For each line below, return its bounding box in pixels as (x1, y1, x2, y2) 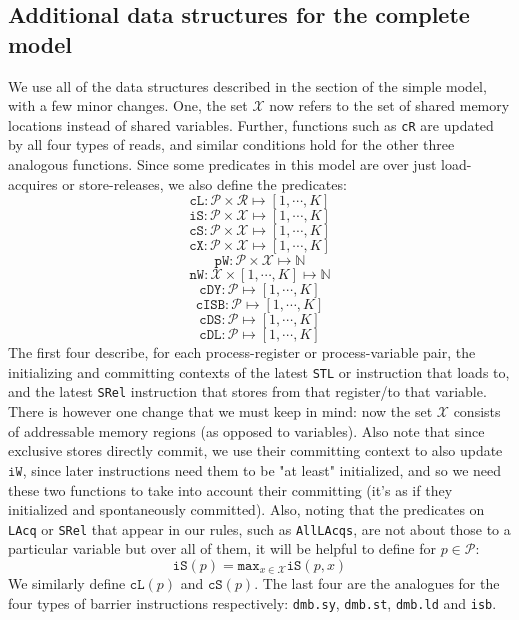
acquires (8, 173, 58, 194)
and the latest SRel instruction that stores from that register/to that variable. (8, 381, 487, 402)
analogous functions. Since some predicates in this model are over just (8, 154, 437, 175)
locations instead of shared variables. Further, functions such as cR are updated (8, 114, 494, 135)
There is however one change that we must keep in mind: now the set (8, 401, 433, 422)
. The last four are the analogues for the (254, 573, 500, 594)
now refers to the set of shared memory (269, 95, 510, 116)
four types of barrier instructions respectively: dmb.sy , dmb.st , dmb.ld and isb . (8, 592, 497, 613)
